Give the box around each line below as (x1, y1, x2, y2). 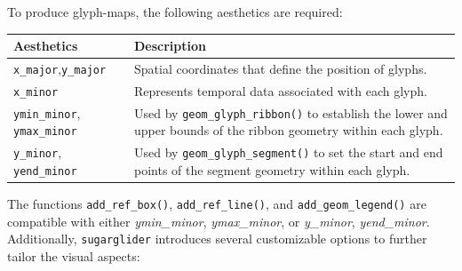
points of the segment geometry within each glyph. (134, 161, 410, 179)
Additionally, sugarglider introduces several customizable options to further (7, 229, 427, 248)
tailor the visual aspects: (7, 247, 140, 266)
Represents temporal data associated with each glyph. (134, 81, 427, 100)
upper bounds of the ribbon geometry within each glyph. (134, 121, 443, 139)
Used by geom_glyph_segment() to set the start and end (134, 143, 443, 162)
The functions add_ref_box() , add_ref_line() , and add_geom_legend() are (7, 195, 426, 213)
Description (134, 36, 207, 55)
